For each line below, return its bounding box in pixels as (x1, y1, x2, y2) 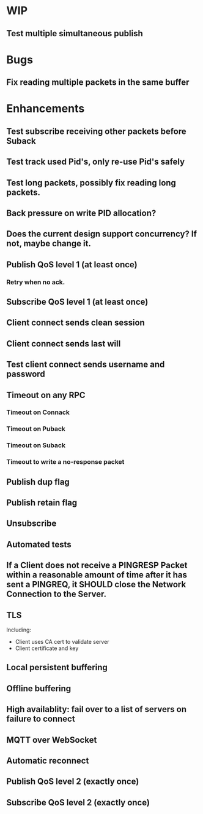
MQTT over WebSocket (6, 735, 97, 745)
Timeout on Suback (6, 441, 66, 450)
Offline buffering (6, 683, 72, 694)
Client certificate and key (15, 644, 79, 652)
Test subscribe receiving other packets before (6, 126, 186, 136)
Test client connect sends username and (6, 359, 165, 370)
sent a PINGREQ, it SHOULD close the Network (6, 579, 186, 590)
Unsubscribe (6, 519, 57, 529)
